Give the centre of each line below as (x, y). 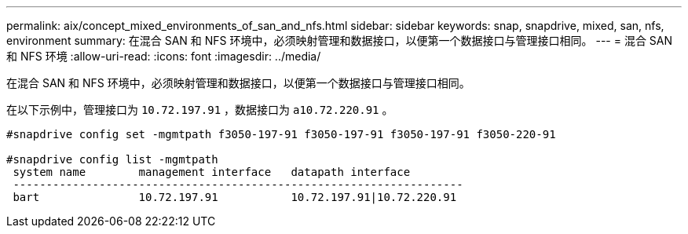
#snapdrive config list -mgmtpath (112, 159)
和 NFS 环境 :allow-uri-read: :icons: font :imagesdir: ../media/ (164, 56)
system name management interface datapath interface (212, 172)
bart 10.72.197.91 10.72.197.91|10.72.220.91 (235, 197)
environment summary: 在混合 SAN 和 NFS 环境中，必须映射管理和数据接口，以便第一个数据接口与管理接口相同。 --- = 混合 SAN (340, 40)
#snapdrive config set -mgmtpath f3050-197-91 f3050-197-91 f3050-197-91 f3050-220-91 (281, 134)
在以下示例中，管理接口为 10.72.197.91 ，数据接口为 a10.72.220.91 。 (200, 110)
